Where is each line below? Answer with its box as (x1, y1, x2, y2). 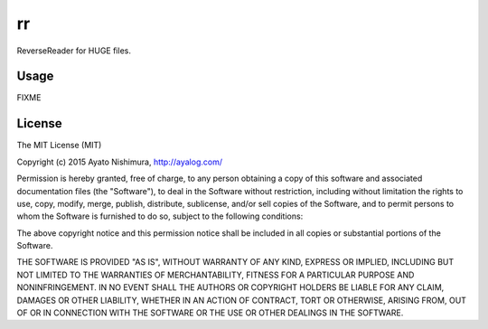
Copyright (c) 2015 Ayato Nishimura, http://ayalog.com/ (16, 156, 223, 167)
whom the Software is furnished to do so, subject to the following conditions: (16, 211, 304, 221)
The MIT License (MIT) (16, 140, 102, 151)
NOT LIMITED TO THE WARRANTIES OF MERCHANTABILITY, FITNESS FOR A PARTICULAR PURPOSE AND (16, 269, 415, 280)
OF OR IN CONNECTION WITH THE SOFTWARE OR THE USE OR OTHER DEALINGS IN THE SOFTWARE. (16, 307, 404, 318)
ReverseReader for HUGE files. (16, 45, 131, 56)
